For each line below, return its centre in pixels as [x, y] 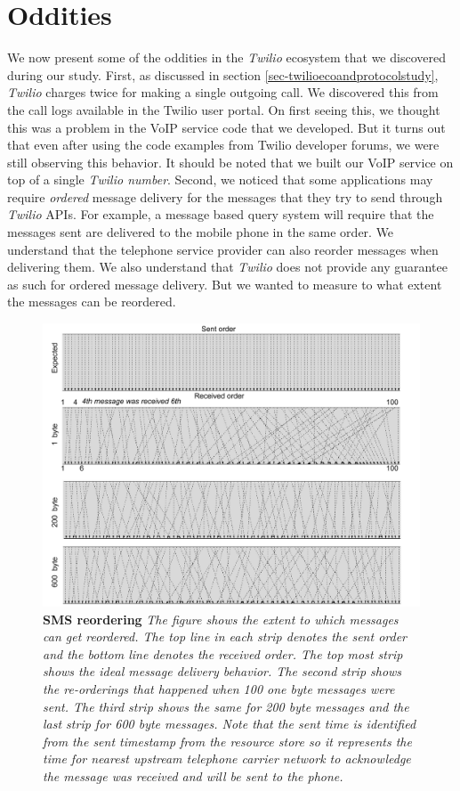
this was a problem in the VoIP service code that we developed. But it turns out [226, 127]
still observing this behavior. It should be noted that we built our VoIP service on [230, 162]
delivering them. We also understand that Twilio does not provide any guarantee [227, 267]
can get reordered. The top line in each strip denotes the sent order [225, 636]
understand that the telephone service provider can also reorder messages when [223, 249]
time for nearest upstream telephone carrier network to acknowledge [227, 758]
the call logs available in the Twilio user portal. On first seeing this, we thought [224, 109]
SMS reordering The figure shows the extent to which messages [221, 619]
